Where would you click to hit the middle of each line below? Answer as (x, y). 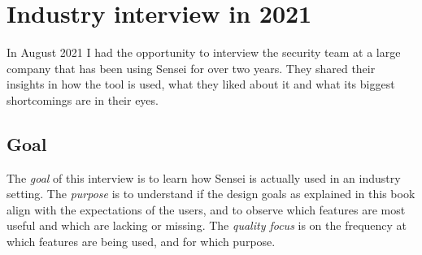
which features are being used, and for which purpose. (141, 242)
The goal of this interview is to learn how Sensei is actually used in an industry (204, 177)
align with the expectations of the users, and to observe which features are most (206, 209)
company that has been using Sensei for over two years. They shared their (191, 68)
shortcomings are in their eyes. (83, 99)
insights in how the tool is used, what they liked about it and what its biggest (201, 84)
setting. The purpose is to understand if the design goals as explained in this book (211, 194)
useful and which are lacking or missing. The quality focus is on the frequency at (207, 225)
